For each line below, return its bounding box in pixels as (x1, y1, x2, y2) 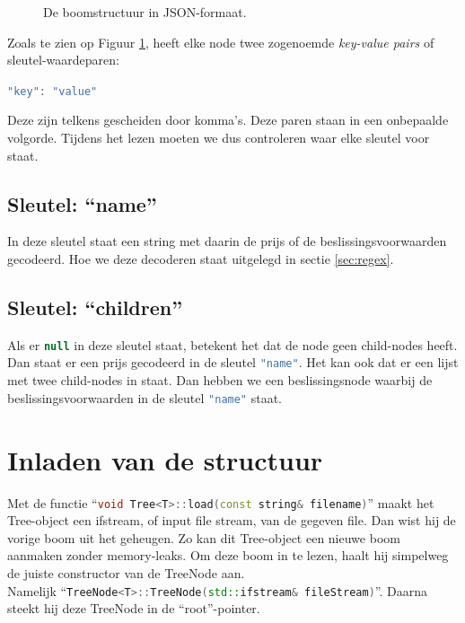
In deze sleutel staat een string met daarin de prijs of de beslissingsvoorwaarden (7, 232, 447, 250)
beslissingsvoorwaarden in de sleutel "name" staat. (7, 388, 282, 407)
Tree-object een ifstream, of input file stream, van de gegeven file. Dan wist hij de (7, 511, 456, 530)
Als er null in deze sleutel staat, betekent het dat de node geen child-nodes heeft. (7, 335, 458, 354)
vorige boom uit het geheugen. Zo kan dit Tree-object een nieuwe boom (7, 528, 400, 547)
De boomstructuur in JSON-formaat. (43, 3, 247, 21)
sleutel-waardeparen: (7, 50, 119, 69)
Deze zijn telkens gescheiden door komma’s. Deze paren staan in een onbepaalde (7, 110, 449, 129)
